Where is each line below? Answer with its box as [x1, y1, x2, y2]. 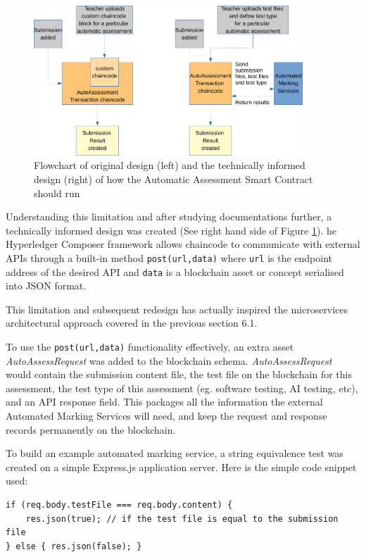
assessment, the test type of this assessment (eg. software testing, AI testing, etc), [6, 380, 358, 395]
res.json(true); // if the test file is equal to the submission [25, 513, 339, 524]
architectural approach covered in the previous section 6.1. [6, 315, 258, 330]
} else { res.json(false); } [6, 541, 142, 551]
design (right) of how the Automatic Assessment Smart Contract [34, 171, 313, 186]
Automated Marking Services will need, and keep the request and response [6, 408, 327, 423]
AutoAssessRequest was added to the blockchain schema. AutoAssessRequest [6, 353, 332, 368]
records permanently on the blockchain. [6, 422, 176, 437]
